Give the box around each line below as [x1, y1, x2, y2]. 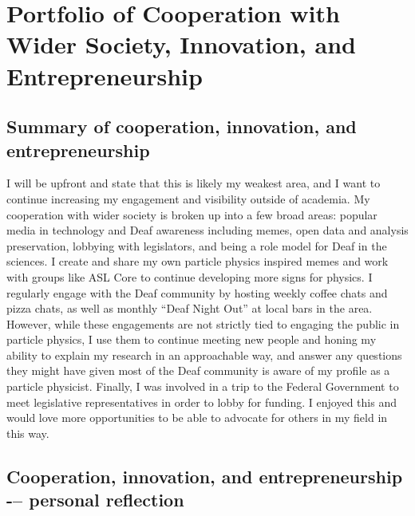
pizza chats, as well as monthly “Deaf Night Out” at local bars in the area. [6, 300, 373, 317]
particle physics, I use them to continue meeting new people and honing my [6, 331, 377, 348]
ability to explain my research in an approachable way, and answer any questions [6, 346, 402, 363]
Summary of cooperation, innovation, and [6, 114, 357, 139]
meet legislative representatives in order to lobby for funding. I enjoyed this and [6, 393, 397, 410]
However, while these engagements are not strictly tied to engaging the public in [6, 315, 400, 332]
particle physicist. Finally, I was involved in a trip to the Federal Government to [6, 378, 399, 395]
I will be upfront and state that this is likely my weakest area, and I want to [6, 175, 381, 191]
